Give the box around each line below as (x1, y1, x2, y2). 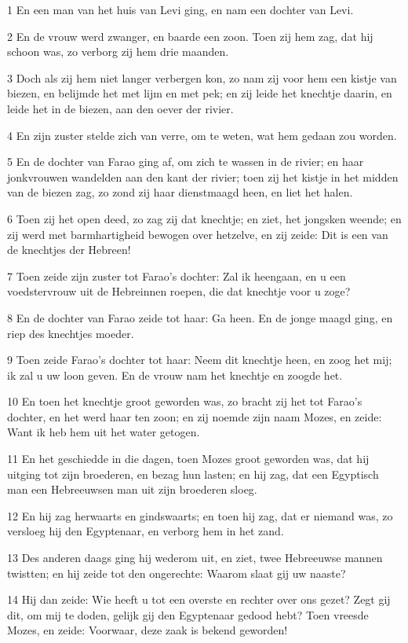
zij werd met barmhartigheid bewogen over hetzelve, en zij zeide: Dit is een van (7, 226, 388, 242)
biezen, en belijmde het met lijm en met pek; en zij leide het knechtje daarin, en (7, 85, 392, 101)
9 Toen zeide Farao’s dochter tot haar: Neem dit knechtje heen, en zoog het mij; (7, 351, 392, 368)
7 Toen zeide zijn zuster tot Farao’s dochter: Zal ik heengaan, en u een (7, 267, 346, 284)
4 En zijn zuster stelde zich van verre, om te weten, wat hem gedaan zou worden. (7, 127, 397, 143)
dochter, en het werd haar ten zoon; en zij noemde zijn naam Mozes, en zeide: (7, 408, 382, 424)
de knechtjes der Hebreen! (7, 241, 131, 258)
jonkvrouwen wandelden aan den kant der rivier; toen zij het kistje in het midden (7, 168, 399, 185)
